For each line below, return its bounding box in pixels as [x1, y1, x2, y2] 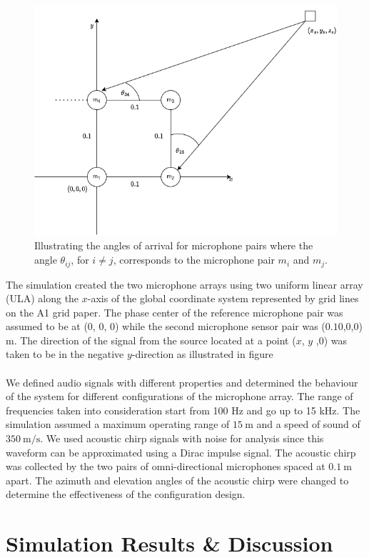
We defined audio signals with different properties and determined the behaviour [6, 374, 358, 389]
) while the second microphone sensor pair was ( [114, 319, 325, 334]
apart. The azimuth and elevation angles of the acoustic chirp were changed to [6, 472, 349, 487]
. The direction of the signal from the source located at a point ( [14, 332, 296, 347]
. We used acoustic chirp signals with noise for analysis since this [40, 431, 324, 446]
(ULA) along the [6, 291, 79, 306]
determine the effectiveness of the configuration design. [6, 487, 246, 502]
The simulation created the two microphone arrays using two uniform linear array [6, 276, 363, 292]
